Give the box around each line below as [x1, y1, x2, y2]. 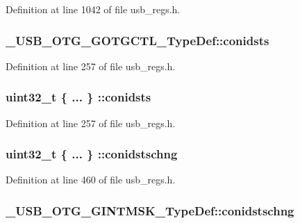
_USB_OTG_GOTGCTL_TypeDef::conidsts [6, 31, 269, 49]
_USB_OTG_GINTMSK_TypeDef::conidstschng [6, 201, 294, 219]
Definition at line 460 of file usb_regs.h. [6, 172, 176, 187]
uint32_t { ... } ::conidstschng [6, 145, 178, 163]
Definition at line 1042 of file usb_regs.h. [6, 2, 181, 16]
